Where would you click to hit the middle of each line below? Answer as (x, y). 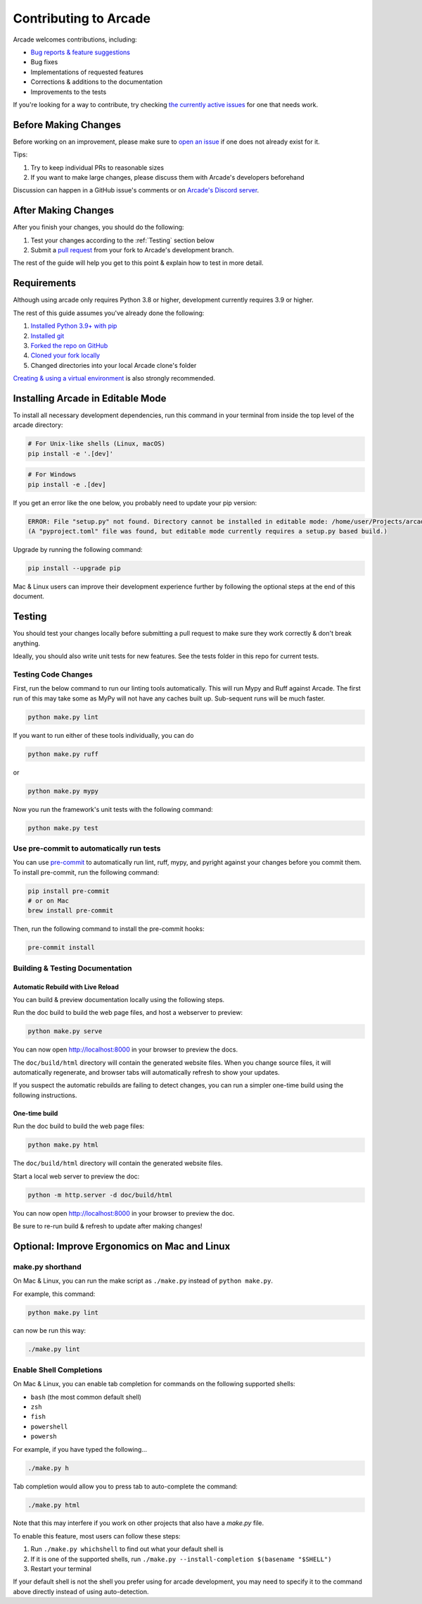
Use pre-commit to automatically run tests (87, 848)
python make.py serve (65, 1031)
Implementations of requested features (87, 72)
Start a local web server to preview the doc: (76, 1176)
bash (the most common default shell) (86, 1397)
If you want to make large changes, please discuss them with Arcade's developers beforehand (168, 177)
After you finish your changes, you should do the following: (98, 227)
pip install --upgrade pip (74, 568)
